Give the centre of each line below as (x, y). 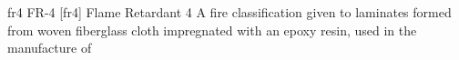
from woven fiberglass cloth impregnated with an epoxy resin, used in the (212, 30)
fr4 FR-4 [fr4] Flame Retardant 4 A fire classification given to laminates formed (229, 12)
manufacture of (50, 48)
